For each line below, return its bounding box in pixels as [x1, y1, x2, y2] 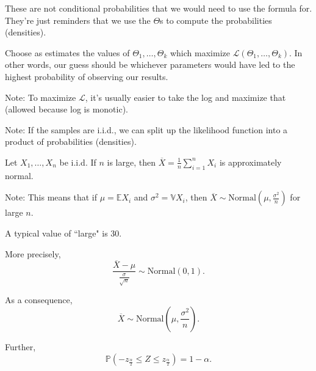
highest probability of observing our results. [5, 70, 168, 83]
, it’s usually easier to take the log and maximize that [85, 90, 286, 103]
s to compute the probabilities [160, 13, 272, 26]
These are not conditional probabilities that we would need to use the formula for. [5, 2, 312, 14]
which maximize [170, 46, 230, 59]
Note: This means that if [5, 191, 98, 204]
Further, [5, 340, 36, 353]
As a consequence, [5, 293, 73, 306]
